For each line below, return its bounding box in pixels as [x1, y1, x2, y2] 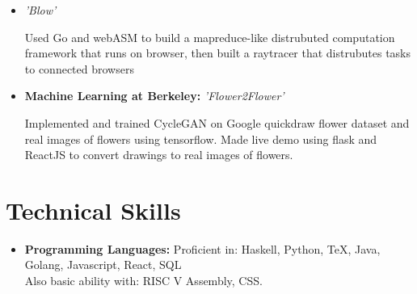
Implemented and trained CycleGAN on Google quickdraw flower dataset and [24, 114, 410, 131]
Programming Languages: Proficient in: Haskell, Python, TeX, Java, [24, 240, 381, 257]
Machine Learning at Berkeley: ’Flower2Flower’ [24, 87, 284, 104]
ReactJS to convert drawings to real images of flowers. [24, 146, 293, 163]
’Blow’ [24, 2, 57, 18]
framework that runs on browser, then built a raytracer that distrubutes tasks [24, 44, 411, 61]
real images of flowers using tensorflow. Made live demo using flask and [24, 130, 377, 147]
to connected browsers [24, 60, 134, 77]
